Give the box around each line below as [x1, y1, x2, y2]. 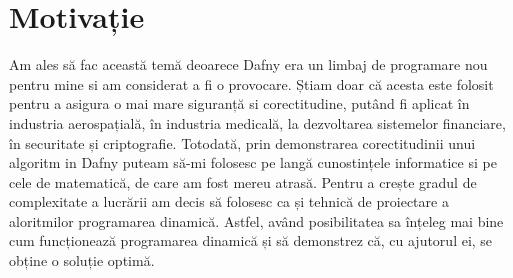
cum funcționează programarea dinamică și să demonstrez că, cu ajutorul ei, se [9, 230, 493, 251]
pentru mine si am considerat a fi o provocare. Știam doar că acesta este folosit [9, 73, 494, 94]
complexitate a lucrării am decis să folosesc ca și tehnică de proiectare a [9, 191, 449, 212]
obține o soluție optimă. [9, 250, 155, 271]
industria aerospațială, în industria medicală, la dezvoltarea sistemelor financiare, [9, 112, 506, 133]
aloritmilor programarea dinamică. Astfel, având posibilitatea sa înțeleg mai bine [9, 210, 504, 231]
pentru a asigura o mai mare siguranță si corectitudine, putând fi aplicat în [9, 93, 470, 114]
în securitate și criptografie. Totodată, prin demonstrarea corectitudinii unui [9, 132, 476, 153]
